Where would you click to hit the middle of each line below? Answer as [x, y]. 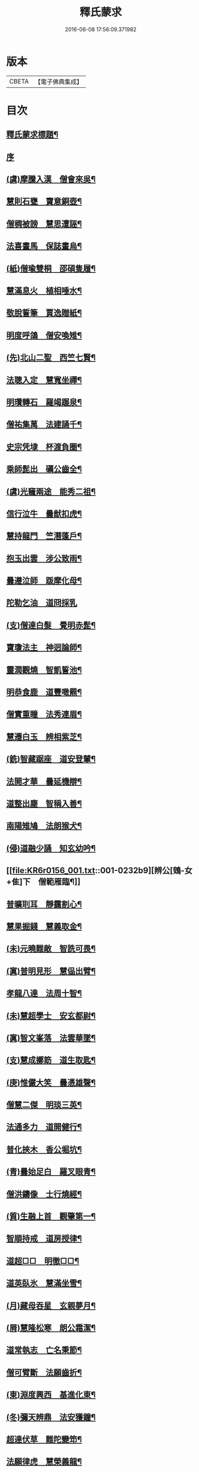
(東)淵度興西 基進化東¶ [51, 1395]
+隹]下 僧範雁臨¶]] [43, 882]
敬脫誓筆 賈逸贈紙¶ [44, 313]
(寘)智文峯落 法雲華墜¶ [51, 1038]
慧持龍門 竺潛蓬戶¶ [44, 536]
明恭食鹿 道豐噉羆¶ [44, 692]
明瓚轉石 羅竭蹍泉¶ [44, 402]
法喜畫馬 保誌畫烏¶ [44, 246]
